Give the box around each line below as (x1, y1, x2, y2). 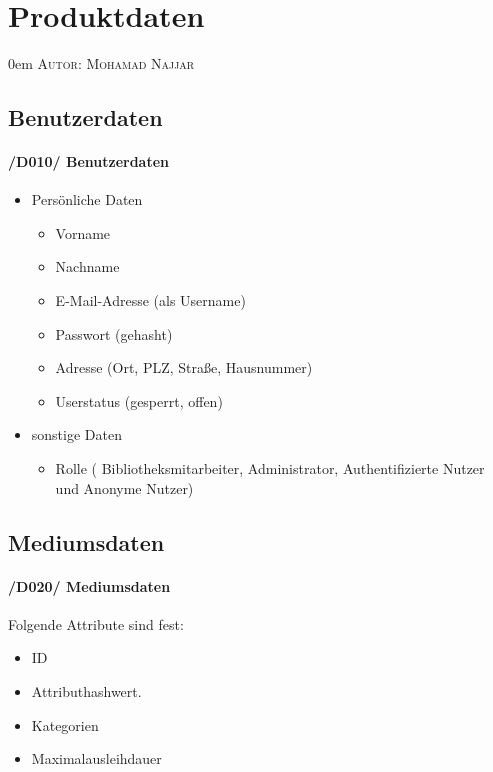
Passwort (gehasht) (55, 323, 173, 344)
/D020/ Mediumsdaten (8, 575, 171, 596)
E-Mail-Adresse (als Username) (55, 290, 246, 311)
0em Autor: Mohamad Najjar (8, 53, 195, 74)
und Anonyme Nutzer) (55, 477, 194, 498)
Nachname (55, 256, 120, 277)
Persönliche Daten (31, 189, 143, 210)
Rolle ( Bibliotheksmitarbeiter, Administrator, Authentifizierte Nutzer (55, 458, 485, 479)
